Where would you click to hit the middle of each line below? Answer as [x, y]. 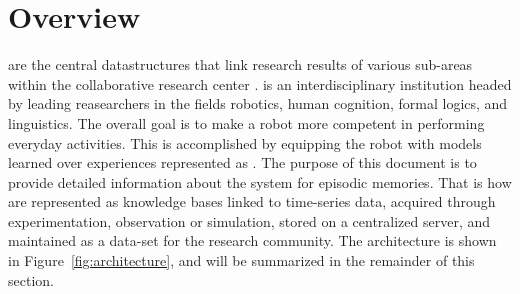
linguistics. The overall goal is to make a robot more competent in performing [246, 122]
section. [31, 279]
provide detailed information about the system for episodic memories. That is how [260, 181]
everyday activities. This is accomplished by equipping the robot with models [245, 142]
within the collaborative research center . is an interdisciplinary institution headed [260, 83]
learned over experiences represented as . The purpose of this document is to [242, 162]
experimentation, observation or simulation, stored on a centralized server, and [249, 220]
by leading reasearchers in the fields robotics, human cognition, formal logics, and [258, 103]
